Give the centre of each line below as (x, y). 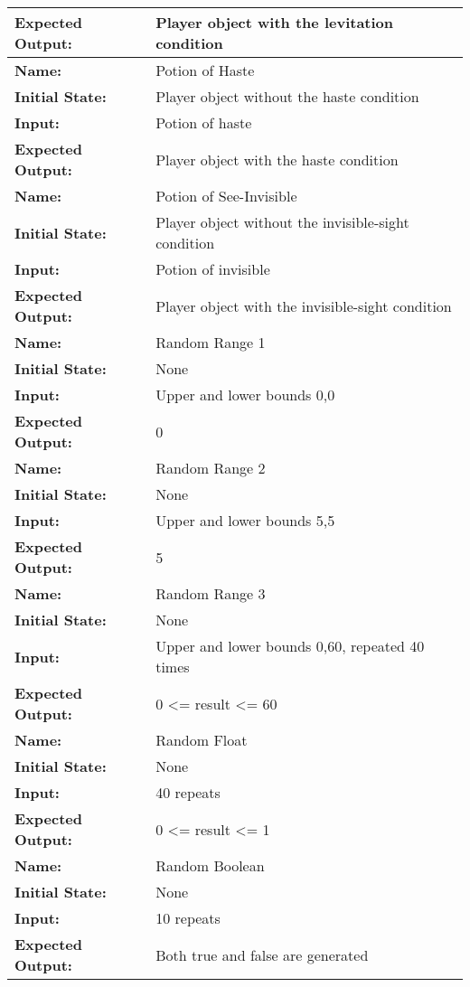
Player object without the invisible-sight (282, 222)
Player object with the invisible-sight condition (304, 305)
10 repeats (188, 918)
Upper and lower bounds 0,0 (245, 395)
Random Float (202, 740)
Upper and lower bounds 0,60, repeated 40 (290, 646)
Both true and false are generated (262, 954)
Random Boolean (210, 865)
